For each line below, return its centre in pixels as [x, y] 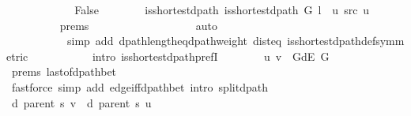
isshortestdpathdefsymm [346, 41]
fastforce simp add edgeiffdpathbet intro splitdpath [140, 86]
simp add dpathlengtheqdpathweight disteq [174, 41]
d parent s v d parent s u [81, 102]
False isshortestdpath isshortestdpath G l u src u [222, 9]
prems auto [138, 25]
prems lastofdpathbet [64, 71]
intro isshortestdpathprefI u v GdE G [211, 56]
